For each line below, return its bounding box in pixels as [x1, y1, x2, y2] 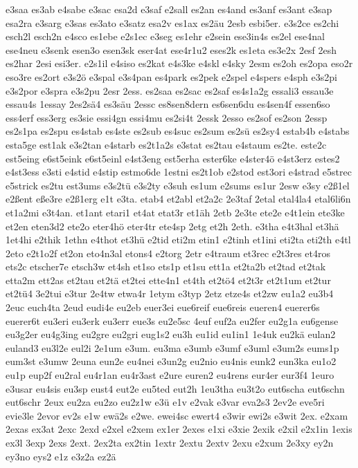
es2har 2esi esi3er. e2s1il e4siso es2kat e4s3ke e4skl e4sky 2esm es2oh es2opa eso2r [6, 56, 353, 71]
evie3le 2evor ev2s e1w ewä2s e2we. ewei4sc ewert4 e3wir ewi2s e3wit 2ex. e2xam [6, 408, 348, 422]
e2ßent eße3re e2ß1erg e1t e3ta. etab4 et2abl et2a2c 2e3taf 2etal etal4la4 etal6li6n [6, 191, 351, 206]
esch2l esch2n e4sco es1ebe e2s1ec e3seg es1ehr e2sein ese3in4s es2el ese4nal [6, 29, 325, 44]
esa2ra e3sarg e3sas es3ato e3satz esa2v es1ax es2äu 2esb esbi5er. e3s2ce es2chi [6, 15, 339, 30]
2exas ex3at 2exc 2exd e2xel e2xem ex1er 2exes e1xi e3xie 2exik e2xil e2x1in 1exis [6, 422, 352, 436]
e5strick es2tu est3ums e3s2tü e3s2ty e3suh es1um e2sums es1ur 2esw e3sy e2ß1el [6, 178, 350, 192]
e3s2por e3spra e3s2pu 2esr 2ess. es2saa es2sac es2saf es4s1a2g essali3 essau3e [6, 83, 334, 97]
